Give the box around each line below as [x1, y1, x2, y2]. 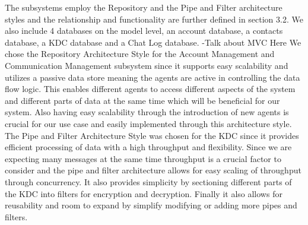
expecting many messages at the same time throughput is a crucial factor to [5, 152, 281, 164]
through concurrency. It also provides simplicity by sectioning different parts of [5, 175, 292, 188]
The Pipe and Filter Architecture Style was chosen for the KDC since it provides [5, 129, 299, 141]
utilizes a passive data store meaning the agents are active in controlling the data [5, 71, 300, 83]
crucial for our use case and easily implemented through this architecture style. [5, 117, 292, 129]
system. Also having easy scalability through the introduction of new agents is [5, 106, 289, 118]
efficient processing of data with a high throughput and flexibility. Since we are [5, 141, 292, 153]
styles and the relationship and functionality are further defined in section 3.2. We [5, 12, 303, 25]
